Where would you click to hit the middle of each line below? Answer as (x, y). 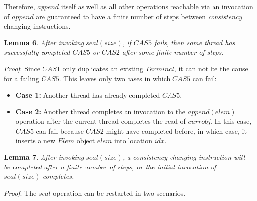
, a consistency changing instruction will (183, 157)
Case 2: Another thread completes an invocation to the (101, 111)
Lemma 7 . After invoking (44, 157)
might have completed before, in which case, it (176, 130)
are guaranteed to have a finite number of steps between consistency (139, 16)
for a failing (21, 78)
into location (133, 140)
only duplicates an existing (103, 68)
